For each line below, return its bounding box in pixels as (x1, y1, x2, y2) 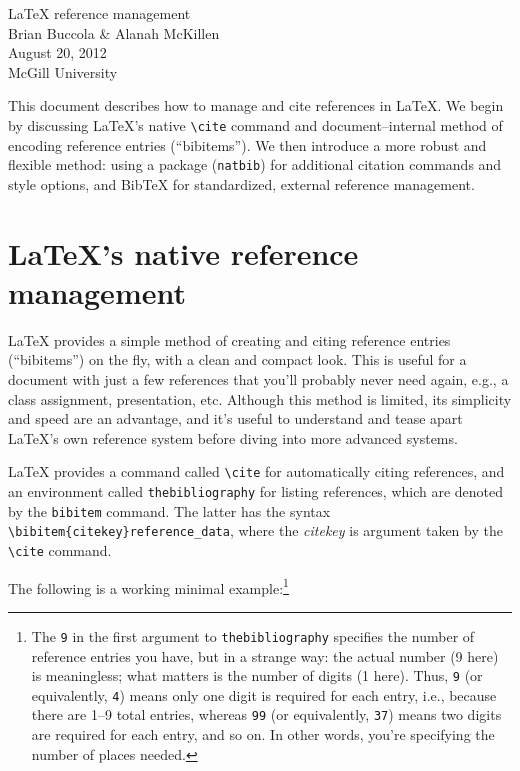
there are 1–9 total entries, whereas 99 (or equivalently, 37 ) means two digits (31, 704, 502, 725)
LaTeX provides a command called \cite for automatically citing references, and (8, 461, 505, 482)
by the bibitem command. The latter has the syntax (8, 500, 331, 521)
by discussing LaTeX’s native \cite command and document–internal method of (8, 114, 503, 135)
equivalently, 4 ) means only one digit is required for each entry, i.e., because (31, 684, 497, 705)
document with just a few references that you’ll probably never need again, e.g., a (8, 368, 509, 389)
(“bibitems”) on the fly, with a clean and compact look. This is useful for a (8, 349, 467, 370)
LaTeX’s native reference (8, 232, 359, 273)
